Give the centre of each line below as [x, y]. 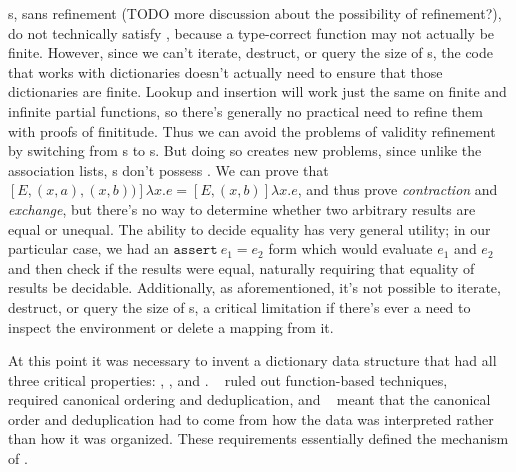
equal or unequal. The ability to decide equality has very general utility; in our [249, 228]
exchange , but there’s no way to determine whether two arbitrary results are [242, 208]
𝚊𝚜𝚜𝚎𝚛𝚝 [195, 250]
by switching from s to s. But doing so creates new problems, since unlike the [245, 150]
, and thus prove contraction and [397, 189]
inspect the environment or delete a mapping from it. [171, 326]
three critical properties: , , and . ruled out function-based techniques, [228, 379]
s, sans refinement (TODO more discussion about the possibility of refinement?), [255, 13]
